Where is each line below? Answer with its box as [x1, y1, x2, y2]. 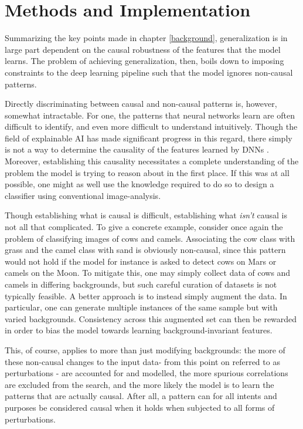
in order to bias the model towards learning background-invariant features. [5, 324, 273, 336]
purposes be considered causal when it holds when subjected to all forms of [5, 401, 275, 413]
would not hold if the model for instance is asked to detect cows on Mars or [5, 255, 277, 267]
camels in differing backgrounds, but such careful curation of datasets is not [5, 278, 277, 290]
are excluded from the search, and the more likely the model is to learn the [5, 378, 274, 390]
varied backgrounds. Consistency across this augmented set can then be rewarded [5, 312, 297, 325]
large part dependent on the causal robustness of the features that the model [5, 43, 281, 55]
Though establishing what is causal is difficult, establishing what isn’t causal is [5, 209, 287, 221]
